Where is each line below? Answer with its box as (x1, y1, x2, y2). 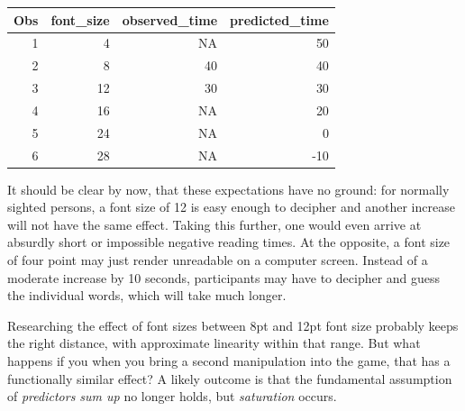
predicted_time (230, 10, 329, 29)
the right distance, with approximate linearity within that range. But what (7, 333, 421, 352)
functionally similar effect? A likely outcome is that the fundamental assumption (7, 369, 452, 388)
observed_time (122, 10, 218, 29)
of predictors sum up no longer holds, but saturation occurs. (7, 387, 337, 406)
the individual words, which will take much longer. (7, 286, 287, 305)
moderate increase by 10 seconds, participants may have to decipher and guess (7, 268, 441, 287)
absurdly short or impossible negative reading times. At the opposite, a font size (7, 233, 451, 251)
